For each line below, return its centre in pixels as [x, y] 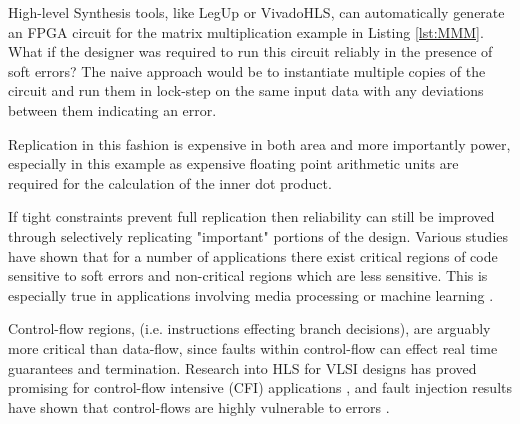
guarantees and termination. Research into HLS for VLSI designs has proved [242, 367]
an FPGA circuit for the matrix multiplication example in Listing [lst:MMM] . [246, 31]
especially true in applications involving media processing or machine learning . [251, 294]
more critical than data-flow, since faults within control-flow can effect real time [253, 347]
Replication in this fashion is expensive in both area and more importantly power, [259, 143]
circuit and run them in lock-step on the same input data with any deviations [246, 90]
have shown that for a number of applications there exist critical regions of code [253, 255]
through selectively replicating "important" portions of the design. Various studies [258, 235]
